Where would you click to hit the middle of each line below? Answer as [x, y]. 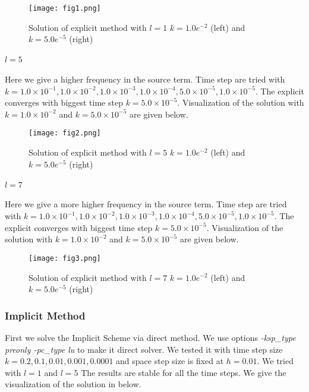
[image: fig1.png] [65, 8]
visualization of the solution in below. [73, 384]
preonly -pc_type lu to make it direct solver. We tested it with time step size [144, 349]
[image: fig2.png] [65, 133]
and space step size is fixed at [170, 361]
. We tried [275, 361]
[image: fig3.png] [65, 258]
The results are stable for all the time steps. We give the [184, 372]
